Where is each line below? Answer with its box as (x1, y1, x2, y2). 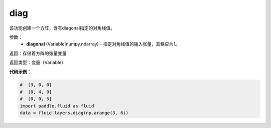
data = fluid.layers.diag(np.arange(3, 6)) (20, 110, 129, 116)
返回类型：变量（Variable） (9, 59, 66, 65)
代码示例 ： (9, 68, 32, 74)
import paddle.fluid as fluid (20, 103, 94, 108)
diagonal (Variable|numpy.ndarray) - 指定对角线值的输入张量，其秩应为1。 (26, 41, 180, 47)
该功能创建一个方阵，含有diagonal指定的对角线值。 (9, 25, 115, 31)
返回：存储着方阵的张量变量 (9, 50, 67, 56)
